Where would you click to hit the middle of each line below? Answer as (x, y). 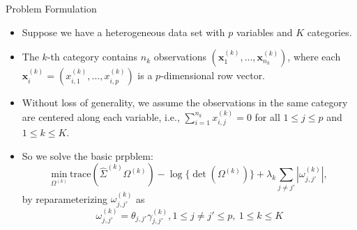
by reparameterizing (65, 198)
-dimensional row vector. (213, 75)
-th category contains (92, 57)
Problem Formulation (51, 8)
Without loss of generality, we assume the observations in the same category (185, 102)
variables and (264, 32)
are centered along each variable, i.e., (101, 116)
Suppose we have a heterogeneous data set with (123, 32)
